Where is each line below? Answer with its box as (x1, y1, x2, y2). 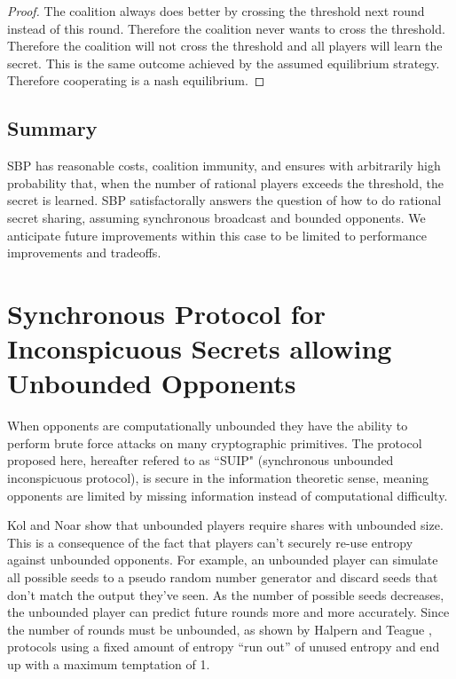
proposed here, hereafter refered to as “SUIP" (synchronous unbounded (7, 451, 394, 470)
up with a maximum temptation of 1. (7, 654, 210, 673)
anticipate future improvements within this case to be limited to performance (7, 225, 427, 244)
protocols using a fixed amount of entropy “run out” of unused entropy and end (7, 637, 440, 656)
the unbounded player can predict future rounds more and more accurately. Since (7, 603, 450, 621)
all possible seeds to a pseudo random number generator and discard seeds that (7, 567, 438, 586)
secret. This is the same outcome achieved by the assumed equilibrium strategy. (7, 53, 440, 72)
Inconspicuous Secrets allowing (7, 330, 392, 367)
